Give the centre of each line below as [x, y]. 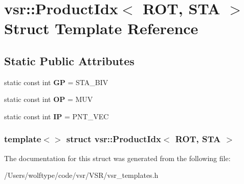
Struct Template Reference [101, 28]
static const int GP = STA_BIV [56, 82]
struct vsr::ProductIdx [114, 139]
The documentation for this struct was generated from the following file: [117, 158]
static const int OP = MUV [49, 99]
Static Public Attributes [69, 60]
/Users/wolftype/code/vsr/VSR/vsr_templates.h [81, 175]
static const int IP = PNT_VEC [57, 116]
